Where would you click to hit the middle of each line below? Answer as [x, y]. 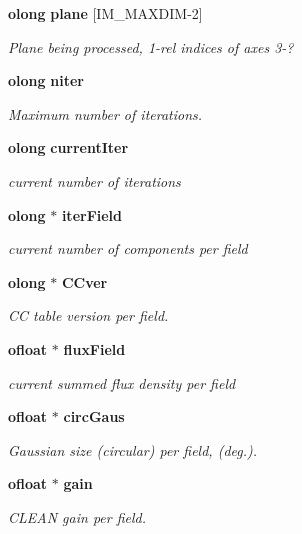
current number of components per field [128, 248]
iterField [92, 214]
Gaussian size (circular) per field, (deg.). [133, 449]
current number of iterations [94, 180]
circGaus [94, 416]
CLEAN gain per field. [77, 516]
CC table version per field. [88, 315]
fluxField [94, 348]
